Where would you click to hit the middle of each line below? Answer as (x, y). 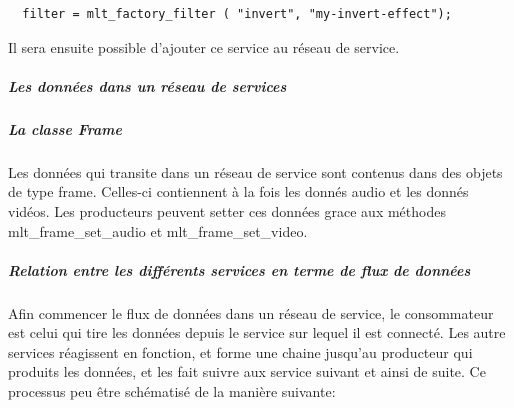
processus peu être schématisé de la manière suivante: (172, 391)
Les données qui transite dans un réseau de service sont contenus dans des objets (255, 171)
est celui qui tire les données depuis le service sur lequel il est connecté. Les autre (257, 332)
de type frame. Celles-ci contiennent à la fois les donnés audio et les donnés (238, 191)
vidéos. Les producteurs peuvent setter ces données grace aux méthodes (227, 210)
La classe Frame (65, 128)
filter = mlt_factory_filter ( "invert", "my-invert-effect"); (237, 14)
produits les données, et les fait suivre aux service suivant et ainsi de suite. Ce (247, 371)
